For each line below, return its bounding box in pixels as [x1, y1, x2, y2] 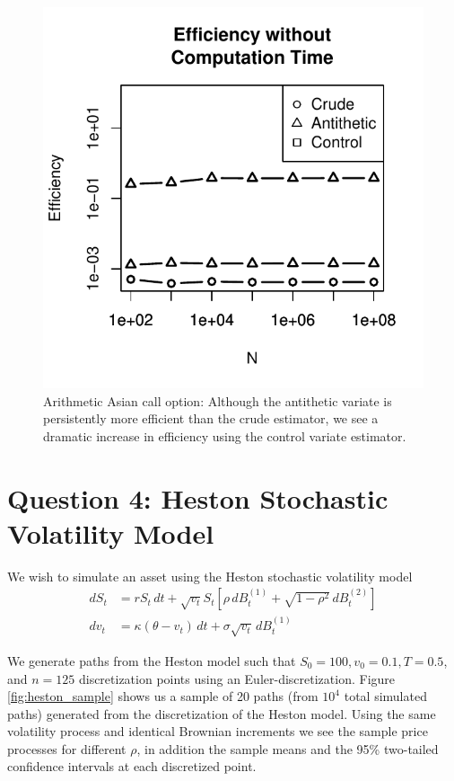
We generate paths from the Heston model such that [7, 651, 296, 670]
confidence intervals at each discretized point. [7, 757, 257, 776]
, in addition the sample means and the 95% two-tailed [136, 739, 439, 758]
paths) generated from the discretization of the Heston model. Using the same [7, 704, 436, 723]
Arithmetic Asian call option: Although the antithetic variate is [43, 391, 392, 410]
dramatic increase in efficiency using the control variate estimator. [43, 426, 406, 445]
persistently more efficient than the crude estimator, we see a [43, 409, 379, 428]
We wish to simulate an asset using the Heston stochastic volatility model [7, 566, 413, 585]
